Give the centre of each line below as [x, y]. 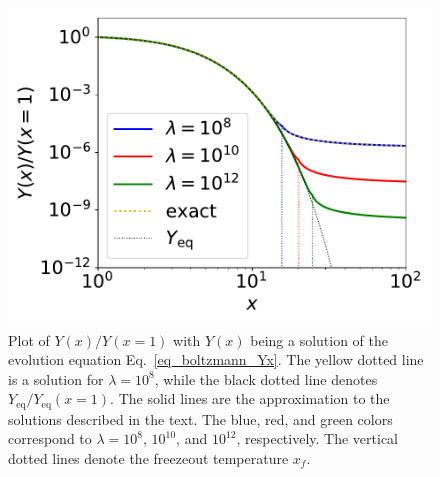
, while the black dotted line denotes [266, 378]
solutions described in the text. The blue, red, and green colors [200, 418]
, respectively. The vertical [317, 438]
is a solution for [56, 378]
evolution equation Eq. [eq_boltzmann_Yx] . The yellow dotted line [216, 359]
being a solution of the [319, 339]
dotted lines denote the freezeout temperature [148, 458]
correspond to [50, 438]
